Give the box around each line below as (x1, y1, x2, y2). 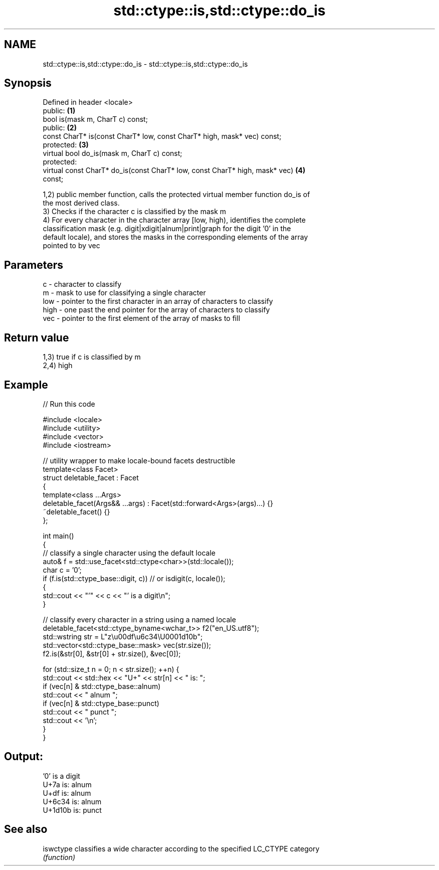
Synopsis (4, 77, 52, 90)
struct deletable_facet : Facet (43, 473, 139, 482)
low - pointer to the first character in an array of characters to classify (43, 297, 273, 306)
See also (4, 823, 48, 836)
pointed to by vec (43, 241, 100, 250)
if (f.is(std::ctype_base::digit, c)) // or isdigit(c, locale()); (43, 574, 226, 583)
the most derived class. (43, 199, 120, 208)
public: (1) (43, 106, 76, 115)
